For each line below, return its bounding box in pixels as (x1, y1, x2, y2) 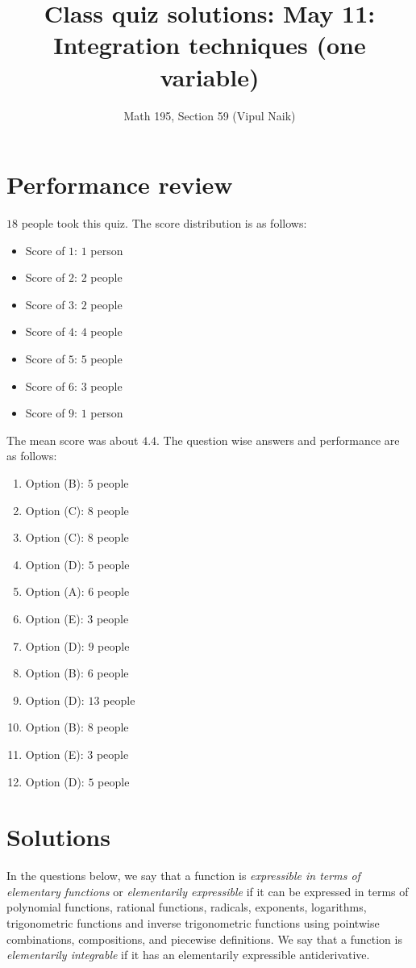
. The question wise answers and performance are (156, 431, 400, 448)
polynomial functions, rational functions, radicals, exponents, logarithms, (6, 899, 367, 916)
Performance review (6, 168, 233, 201)
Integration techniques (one (53, 28, 366, 61)
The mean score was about (6, 431, 139, 448)
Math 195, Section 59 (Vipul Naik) (123, 107, 296, 124)
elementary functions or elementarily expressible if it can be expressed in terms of (6, 882, 409, 899)
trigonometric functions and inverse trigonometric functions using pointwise (6, 915, 380, 931)
